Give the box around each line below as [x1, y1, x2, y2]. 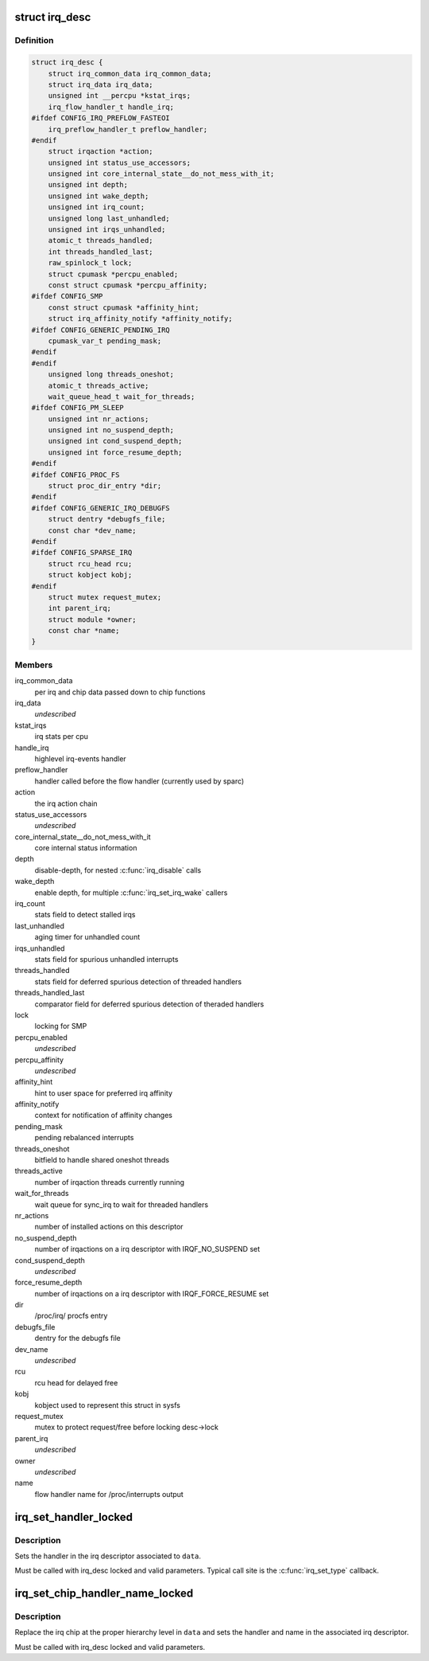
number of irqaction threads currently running [34, 1177, 185, 1186]
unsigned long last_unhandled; [48, 213, 170, 223]
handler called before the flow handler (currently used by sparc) [34, 776, 245, 786]
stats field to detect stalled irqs [34, 910, 136, 920]
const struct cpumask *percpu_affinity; [48, 280, 208, 290]
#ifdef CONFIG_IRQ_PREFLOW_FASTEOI [31, 114, 170, 123]
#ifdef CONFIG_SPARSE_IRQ [31, 548, 133, 557]
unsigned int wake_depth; [48, 191, 149, 201]
